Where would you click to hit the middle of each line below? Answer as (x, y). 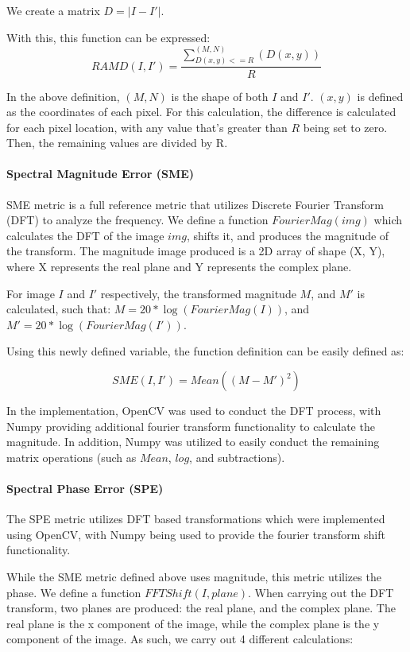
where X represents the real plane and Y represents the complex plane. (179, 267)
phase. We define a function (74, 592)
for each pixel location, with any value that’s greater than (147, 127)
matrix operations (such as (72, 457)
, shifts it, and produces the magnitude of (288, 235)
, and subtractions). (237, 457)
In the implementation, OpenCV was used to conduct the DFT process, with (194, 411)
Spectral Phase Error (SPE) (85, 488)
